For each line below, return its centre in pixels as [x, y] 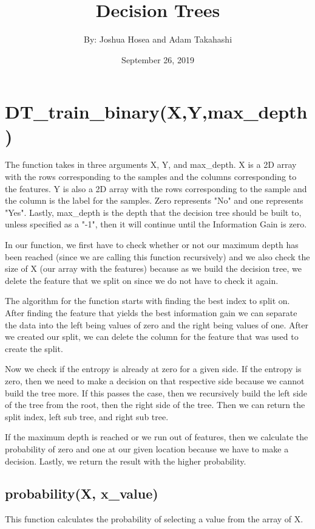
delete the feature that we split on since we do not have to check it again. [142, 280]
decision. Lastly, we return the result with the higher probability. [126, 461]
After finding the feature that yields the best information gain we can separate [151, 312]
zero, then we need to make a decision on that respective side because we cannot [155, 380]
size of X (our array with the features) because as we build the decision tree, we [153, 268]
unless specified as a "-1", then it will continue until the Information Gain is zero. [156, 224]
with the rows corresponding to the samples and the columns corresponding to [151, 177]
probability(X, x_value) [82, 493]
